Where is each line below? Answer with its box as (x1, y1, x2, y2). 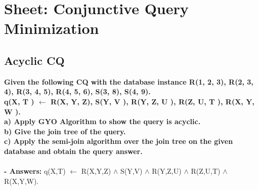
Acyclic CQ (4, 52, 65, 68)
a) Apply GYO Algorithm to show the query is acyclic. (4, 116, 201, 127)
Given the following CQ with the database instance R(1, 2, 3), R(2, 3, (4, 76, 253, 87)
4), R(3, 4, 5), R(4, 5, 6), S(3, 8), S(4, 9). (4, 86, 151, 97)
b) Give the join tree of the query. (4, 126, 126, 136)
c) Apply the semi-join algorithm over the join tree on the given (4, 136, 233, 146)
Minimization (4, 18, 99, 39)
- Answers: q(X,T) (4, 166, 66, 176)
